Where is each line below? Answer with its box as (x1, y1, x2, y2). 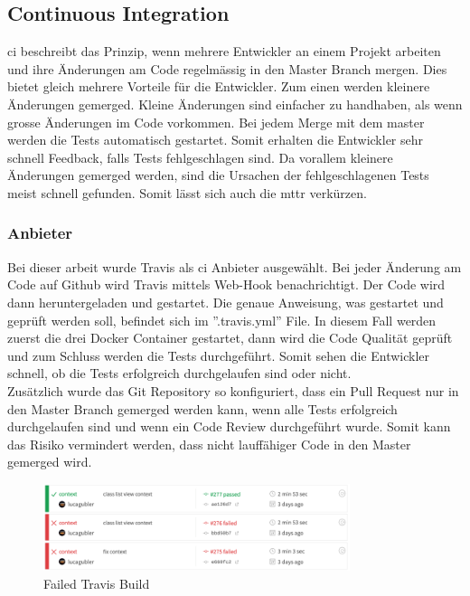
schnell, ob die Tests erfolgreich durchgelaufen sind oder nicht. (7, 364, 352, 383)
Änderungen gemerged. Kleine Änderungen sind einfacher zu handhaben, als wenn (7, 94, 463, 113)
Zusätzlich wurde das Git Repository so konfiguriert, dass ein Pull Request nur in (7, 381, 459, 400)
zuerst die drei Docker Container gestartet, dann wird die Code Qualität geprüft (7, 328, 453, 347)
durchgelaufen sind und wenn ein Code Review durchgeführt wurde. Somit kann (7, 417, 451, 436)
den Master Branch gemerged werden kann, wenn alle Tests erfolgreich (7, 399, 398, 418)
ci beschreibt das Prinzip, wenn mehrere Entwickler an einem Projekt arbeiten (7, 42, 441, 61)
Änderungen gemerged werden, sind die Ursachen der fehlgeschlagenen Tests (7, 166, 429, 184)
